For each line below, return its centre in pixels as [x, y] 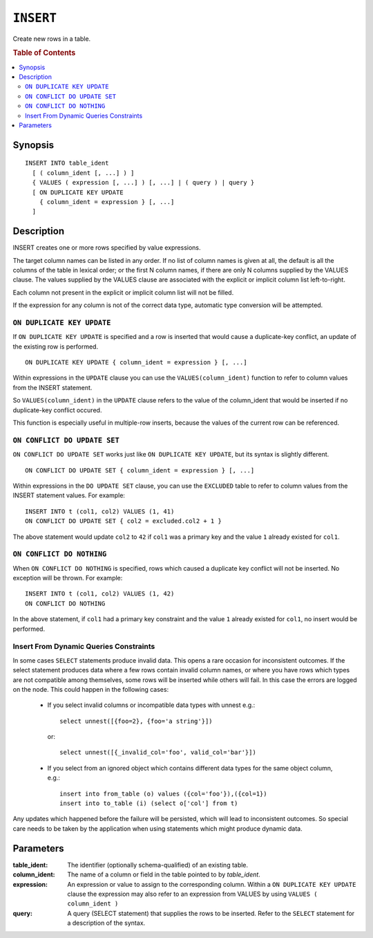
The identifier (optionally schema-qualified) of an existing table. [158, 865]
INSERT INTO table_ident [67, 163]
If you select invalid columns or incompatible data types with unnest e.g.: [151, 705]
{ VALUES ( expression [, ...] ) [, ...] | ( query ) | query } [143, 183]
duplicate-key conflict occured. [57, 410]
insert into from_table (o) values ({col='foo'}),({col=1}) [163, 793]
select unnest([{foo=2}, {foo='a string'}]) [136, 721]
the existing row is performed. [56, 347]
